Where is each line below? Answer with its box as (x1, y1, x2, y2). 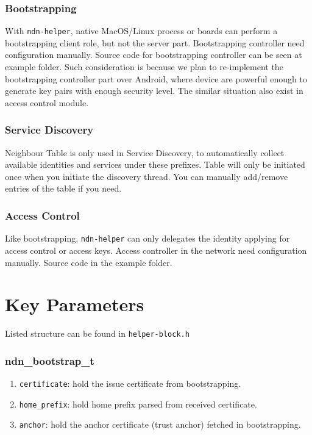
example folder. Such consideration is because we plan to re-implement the (5, 60, 283, 73)
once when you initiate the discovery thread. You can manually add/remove (5, 170, 288, 182)
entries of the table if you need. (5, 182, 122, 195)
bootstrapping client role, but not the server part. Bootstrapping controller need (5, 36, 305, 49)
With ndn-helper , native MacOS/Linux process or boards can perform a (5, 24, 278, 37)
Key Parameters (5, 292, 144, 317)
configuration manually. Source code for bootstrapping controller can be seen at (5, 48, 302, 61)
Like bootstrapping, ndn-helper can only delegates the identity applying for (5, 232, 290, 245)
